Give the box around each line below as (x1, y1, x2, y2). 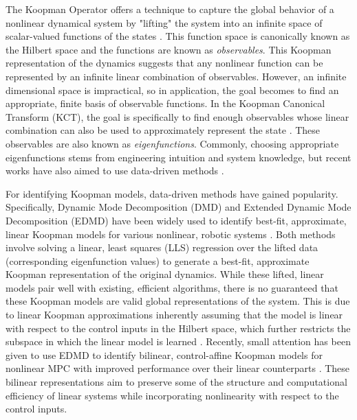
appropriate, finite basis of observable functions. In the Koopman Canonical (6, 96, 325, 110)
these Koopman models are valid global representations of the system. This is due (6, 294, 350, 308)
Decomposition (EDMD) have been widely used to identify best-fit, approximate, (6, 213, 347, 227)
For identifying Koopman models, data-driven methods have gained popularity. (6, 186, 338, 200)
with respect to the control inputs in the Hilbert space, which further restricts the (6, 320, 351, 335)
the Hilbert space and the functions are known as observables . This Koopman (6, 42, 332, 56)
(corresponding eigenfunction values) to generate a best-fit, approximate (6, 253, 310, 268)
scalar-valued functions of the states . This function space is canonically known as (6, 29, 350, 43)
